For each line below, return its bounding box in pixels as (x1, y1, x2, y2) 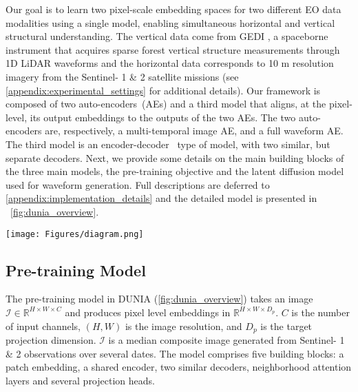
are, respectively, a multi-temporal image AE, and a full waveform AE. (45, 123, 344, 138)
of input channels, (6, 318, 81, 333)
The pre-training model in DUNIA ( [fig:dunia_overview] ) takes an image (6, 291, 313, 306)
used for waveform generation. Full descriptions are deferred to (6, 177, 270, 192)
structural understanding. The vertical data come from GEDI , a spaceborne (6, 29, 328, 43)
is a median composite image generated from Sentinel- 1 (108, 333, 345, 347)
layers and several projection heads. (6, 373, 155, 387)
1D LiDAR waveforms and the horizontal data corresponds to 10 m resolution (6, 56, 334, 70)
